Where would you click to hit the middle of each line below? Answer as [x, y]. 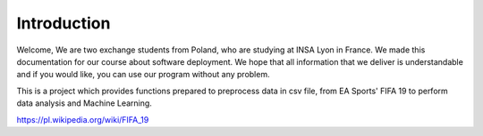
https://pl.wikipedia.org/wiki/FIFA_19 [83, 119]
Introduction [64, 23]
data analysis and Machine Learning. [84, 103]
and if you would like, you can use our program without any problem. [143, 75]
